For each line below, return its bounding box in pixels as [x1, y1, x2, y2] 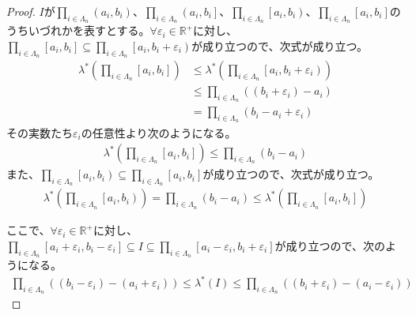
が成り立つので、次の [274, 237, 385, 253]
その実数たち [6, 124, 73, 141]
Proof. [6, 3, 36, 19]
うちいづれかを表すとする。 [6, 22, 150, 39]
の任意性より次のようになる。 [81, 124, 236, 141]
